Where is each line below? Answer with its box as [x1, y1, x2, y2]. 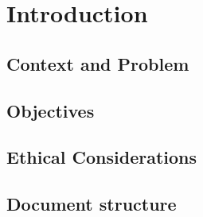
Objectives [6, 98, 95, 122]
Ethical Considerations [6, 145, 197, 169]
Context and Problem [6, 51, 189, 76]
